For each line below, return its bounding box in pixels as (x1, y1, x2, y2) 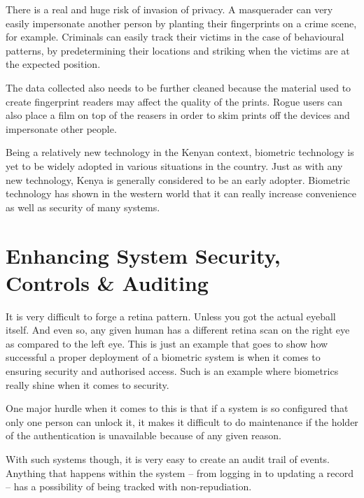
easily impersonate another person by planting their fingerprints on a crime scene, (6, 15, 357, 30)
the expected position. (6, 57, 101, 71)
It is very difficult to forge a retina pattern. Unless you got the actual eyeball (6, 308, 336, 323)
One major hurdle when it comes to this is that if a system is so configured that (6, 401, 349, 415)
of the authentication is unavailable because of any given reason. (6, 428, 281, 443)
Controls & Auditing (6, 268, 209, 297)
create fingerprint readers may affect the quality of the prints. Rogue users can (6, 94, 343, 108)
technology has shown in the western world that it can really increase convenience (6, 186, 356, 201)
